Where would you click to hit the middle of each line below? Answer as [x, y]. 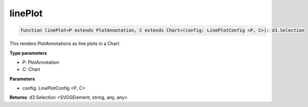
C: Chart [31, 69]
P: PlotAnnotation [41, 62]
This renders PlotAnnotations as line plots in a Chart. [65, 44]
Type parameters [28, 53]
